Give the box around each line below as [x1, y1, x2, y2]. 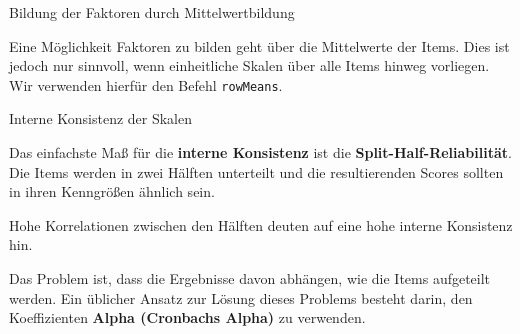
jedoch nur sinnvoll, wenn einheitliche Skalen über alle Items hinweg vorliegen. [9, 55, 490, 76]
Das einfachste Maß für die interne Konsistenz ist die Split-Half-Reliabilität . [9, 142, 512, 163]
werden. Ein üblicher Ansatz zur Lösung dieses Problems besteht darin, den [9, 287, 473, 308]
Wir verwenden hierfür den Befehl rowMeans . [9, 74, 283, 95]
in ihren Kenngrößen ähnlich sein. [9, 181, 215, 202]
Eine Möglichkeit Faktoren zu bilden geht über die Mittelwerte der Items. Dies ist [9, 35, 510, 56]
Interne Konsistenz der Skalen [9, 108, 193, 129]
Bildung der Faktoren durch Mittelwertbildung [9, 2, 295, 22]
